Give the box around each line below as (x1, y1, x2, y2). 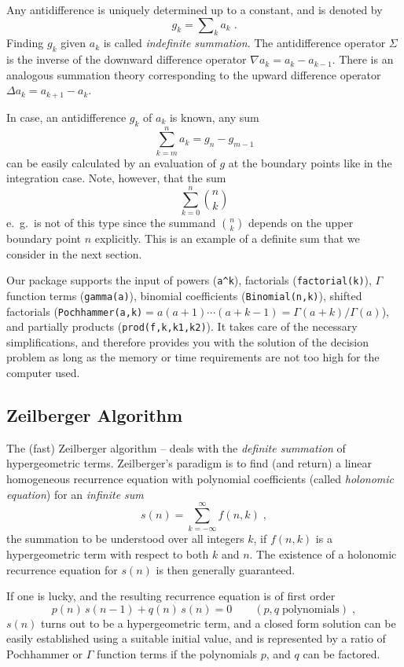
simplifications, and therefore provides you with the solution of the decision (6, 333, 369, 350)
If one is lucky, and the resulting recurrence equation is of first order (6, 588, 336, 604)
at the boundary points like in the (228, 154, 392, 170)
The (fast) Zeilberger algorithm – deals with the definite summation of (6, 439, 346, 456)
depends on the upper (248, 214, 354, 231)
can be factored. (303, 645, 380, 662)
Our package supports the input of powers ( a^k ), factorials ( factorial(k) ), (6, 272, 372, 288)
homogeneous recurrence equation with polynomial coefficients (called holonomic (6, 471, 395, 487)
